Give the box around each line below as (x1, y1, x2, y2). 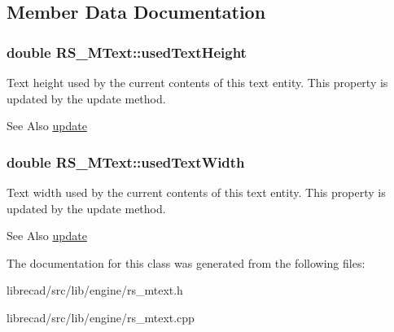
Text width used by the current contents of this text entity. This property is (7, 184, 386, 200)
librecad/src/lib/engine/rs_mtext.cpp (7, 308, 195, 325)
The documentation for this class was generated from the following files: (7, 254, 366, 271)
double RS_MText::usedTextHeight (7, 41, 247, 62)
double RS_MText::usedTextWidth (7, 151, 245, 172)
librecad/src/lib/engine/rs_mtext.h (7, 282, 183, 299)
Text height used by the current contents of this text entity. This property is (7, 74, 388, 90)
